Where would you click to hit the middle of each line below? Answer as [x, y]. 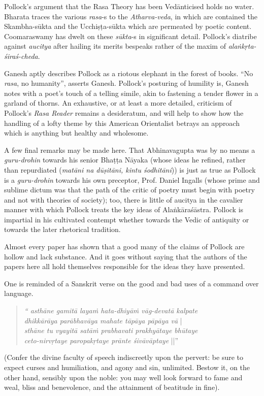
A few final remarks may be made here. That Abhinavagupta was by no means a [130, 150]
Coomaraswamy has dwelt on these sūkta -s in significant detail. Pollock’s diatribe [130, 36]
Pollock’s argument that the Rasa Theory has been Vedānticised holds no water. [129, 6]
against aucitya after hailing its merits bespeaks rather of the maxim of [115, 46]
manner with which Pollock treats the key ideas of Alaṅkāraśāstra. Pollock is [124, 209]
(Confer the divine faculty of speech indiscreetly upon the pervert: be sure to [124, 357]
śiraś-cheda [21, 56]
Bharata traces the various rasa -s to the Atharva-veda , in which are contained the [131, 16]
